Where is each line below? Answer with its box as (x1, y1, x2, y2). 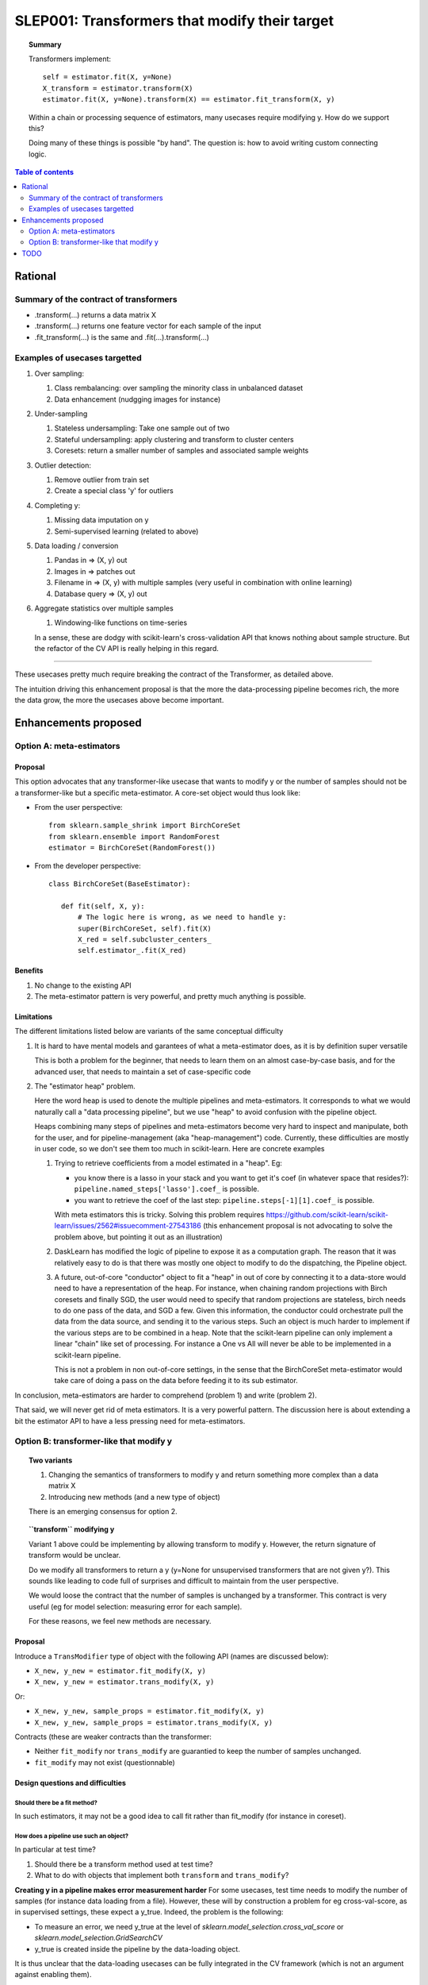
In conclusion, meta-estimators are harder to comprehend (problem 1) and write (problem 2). (14, 1390, 317, 1400)
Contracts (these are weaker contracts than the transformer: (14, 1732, 212, 1741)
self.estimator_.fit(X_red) (78, 946, 187, 955)
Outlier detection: (34, 461, 91, 470)
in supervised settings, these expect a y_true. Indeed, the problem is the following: (14, 1907, 284, 1917)
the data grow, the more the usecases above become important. (14, 696, 224, 705)
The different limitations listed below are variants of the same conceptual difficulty (14, 1027, 284, 1036)
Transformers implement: (29, 54, 111, 64)
